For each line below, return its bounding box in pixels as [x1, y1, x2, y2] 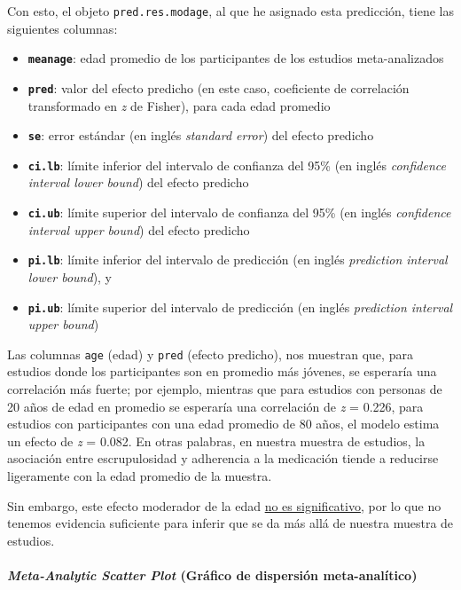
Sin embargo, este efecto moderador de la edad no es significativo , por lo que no [7, 496, 441, 515]
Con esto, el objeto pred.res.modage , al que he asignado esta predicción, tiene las [7, 2, 454, 20]
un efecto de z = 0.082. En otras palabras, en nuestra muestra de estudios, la [7, 431, 426, 450]
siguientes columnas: [7, 19, 118, 37]
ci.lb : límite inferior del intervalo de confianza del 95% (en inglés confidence [27, 155, 446, 174]
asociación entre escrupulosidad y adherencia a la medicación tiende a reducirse [7, 449, 439, 468]
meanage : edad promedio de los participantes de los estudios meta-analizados [27, 49, 444, 67]
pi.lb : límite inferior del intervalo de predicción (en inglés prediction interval [27, 250, 448, 269]
